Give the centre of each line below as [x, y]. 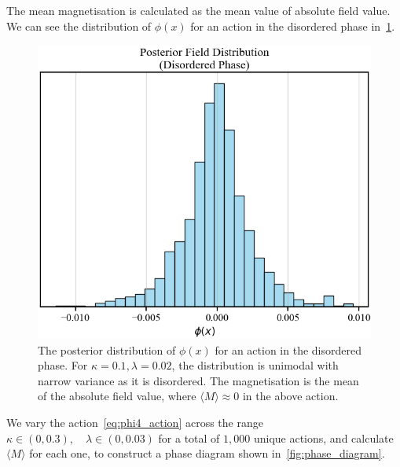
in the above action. [290, 396]
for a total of [189, 438]
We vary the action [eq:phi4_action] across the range [135, 422]
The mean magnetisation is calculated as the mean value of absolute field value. [198, 10]
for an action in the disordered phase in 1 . [293, 26]
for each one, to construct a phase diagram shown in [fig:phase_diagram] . [207, 453]
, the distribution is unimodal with [255, 365]
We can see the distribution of [79, 26]
